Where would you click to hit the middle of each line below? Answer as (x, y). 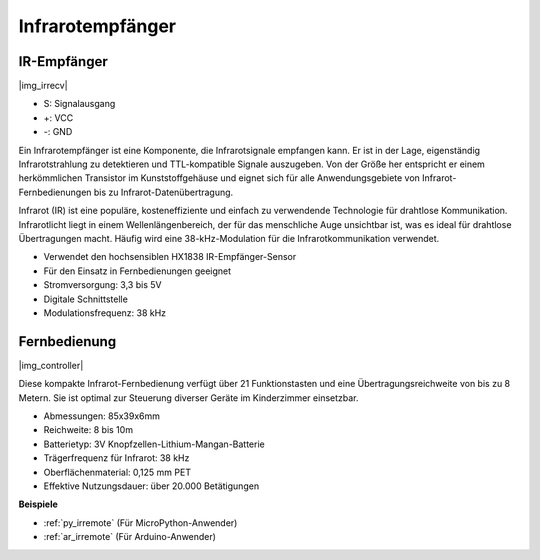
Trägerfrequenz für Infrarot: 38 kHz (116, 458)
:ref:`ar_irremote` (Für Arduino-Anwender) (130, 537)
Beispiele (38, 504)
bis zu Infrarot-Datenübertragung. (163, 192)
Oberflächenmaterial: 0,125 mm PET (117, 472)
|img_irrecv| (43, 86)
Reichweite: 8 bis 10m (88, 430)
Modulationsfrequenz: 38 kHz (105, 312)
